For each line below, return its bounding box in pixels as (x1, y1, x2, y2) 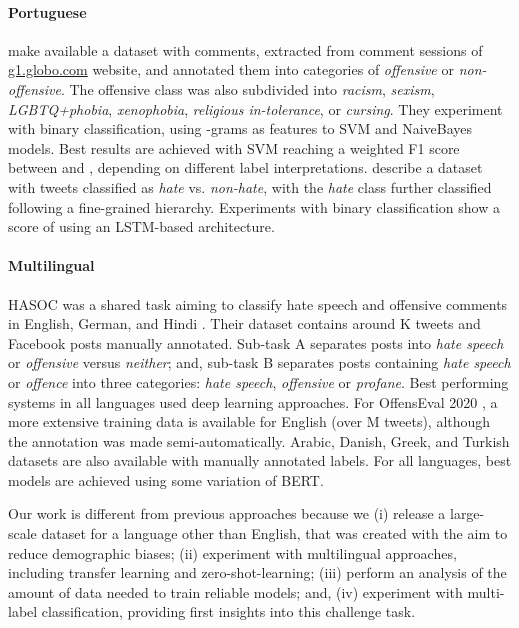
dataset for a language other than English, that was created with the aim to (41, 523, 508, 544)
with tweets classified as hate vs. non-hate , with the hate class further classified (8, 176, 492, 197)
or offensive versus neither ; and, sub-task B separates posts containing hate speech (8, 352, 511, 373)
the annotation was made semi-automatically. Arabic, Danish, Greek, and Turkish (8, 430, 510, 451)
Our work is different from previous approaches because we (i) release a (8, 503, 446, 524)
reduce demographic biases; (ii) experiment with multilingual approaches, (8, 542, 457, 563)
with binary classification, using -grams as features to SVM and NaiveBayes (8, 118, 473, 139)
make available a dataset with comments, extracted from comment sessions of (8, 39, 483, 60)
